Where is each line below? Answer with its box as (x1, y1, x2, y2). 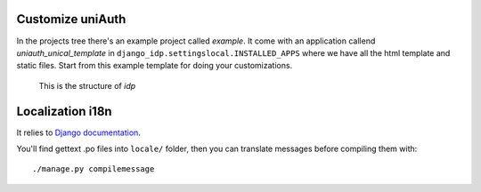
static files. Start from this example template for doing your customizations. (16, 60, 293, 71)
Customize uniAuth (16, 12, 126, 27)
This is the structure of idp (38, 80, 136, 91)
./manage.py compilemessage (32, 164, 155, 174)
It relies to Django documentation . (16, 127, 142, 138)
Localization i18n (16, 103, 112, 119)
